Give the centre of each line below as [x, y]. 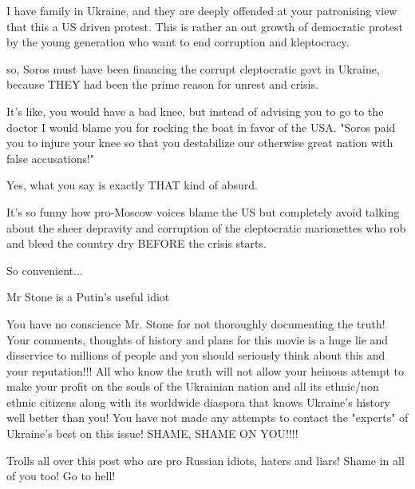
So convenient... [45, 270]
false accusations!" [51, 158]
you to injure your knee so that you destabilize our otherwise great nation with [200, 143]
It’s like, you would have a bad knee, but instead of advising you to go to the [195, 111]
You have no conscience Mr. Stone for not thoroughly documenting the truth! [196, 323]
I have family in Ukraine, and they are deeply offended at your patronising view [202, 10]
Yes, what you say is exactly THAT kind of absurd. [132, 185]
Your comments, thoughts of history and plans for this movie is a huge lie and [198, 339]
